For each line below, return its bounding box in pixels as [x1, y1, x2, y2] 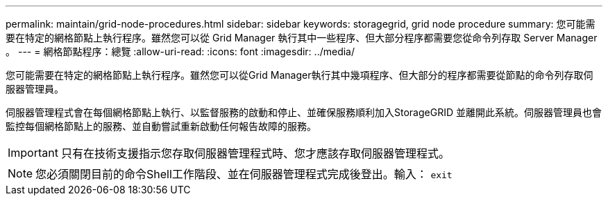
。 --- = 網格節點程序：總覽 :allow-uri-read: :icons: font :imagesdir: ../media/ [6, 46, 355, 57]
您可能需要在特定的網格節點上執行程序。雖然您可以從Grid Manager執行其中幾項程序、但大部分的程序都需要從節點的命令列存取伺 [6, 69, 593, 81]
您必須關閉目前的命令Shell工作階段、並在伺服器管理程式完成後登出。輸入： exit [35, 167, 453, 181]
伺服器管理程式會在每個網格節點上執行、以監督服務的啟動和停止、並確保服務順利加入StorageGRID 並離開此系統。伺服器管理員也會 [6, 106, 602, 118]
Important [8, 146, 58, 160]
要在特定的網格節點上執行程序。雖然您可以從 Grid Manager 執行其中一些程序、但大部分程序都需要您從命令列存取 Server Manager [6, 32, 598, 44]
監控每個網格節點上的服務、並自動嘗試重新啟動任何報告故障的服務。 [6, 120, 316, 132]
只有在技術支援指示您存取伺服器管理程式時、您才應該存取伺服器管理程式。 [60, 146, 450, 160]
